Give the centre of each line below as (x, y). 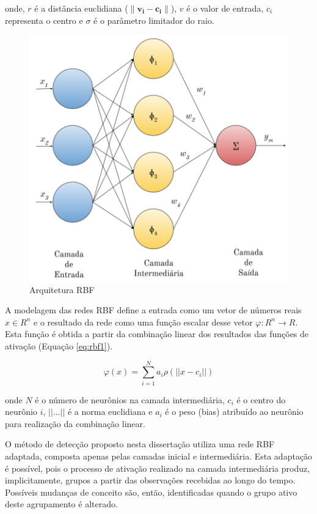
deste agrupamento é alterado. (61, 504)
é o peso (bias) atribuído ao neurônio (234, 412)
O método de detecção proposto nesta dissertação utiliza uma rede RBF (140, 444)
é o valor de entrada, (225, 8)
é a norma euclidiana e (110, 412)
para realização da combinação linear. (75, 423)
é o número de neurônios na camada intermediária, (130, 399)
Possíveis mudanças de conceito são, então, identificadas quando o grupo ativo (151, 492)
